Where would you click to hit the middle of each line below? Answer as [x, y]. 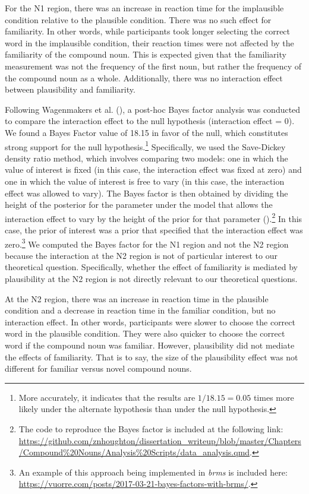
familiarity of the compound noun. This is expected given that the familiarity [146, 54]
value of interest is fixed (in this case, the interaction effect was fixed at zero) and [153, 170]
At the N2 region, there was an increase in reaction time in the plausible [137, 298]
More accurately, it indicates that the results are [107, 397]
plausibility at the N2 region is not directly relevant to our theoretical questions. [151, 279]
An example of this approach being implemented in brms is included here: [153, 472]
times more [274, 397]
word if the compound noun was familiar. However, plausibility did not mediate [150, 345]
